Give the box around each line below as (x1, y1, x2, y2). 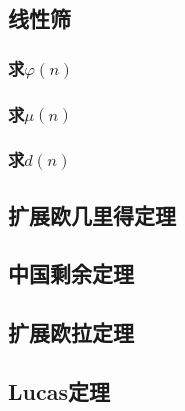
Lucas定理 (8, 376, 110, 407)
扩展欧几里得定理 (8, 199, 176, 230)
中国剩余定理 (8, 258, 134, 289)
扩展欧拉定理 (8, 317, 134, 348)
